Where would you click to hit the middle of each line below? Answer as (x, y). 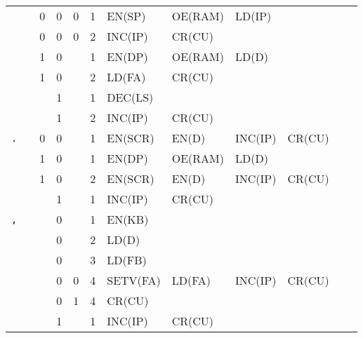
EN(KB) (128, 219)
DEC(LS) (130, 97)
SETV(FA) (134, 280)
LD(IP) (253, 16)
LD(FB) (127, 260)
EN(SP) (126, 16)
